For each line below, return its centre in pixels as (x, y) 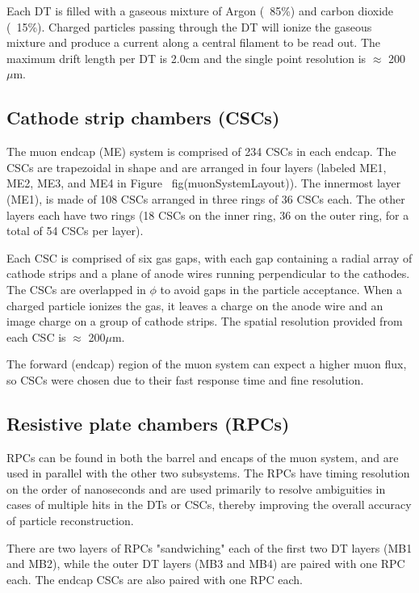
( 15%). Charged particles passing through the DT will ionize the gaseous (189, 26)
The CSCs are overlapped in (76, 289)
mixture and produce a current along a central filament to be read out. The (194, 42)
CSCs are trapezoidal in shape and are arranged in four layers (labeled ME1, (197, 167)
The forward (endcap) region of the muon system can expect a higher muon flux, (207, 364)
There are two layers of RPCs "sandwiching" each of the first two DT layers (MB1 (209, 547)
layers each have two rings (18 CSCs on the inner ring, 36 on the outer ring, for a (208, 214)
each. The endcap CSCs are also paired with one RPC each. (155, 579)
